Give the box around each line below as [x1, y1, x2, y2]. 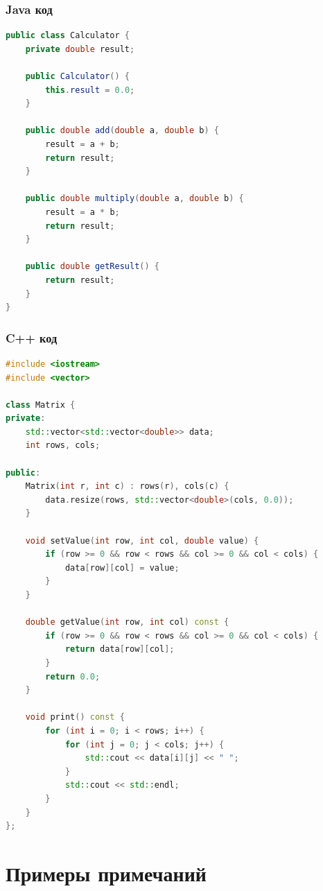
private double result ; [25, 44, 135, 54]
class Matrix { [6, 399, 76, 410]
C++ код [6, 329, 58, 346]
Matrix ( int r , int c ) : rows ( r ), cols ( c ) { [25, 481, 229, 492]
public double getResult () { [25, 261, 159, 272]
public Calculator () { [25, 71, 130, 81]
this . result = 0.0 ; [45, 85, 135, 95]
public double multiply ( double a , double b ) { [25, 193, 244, 204]
